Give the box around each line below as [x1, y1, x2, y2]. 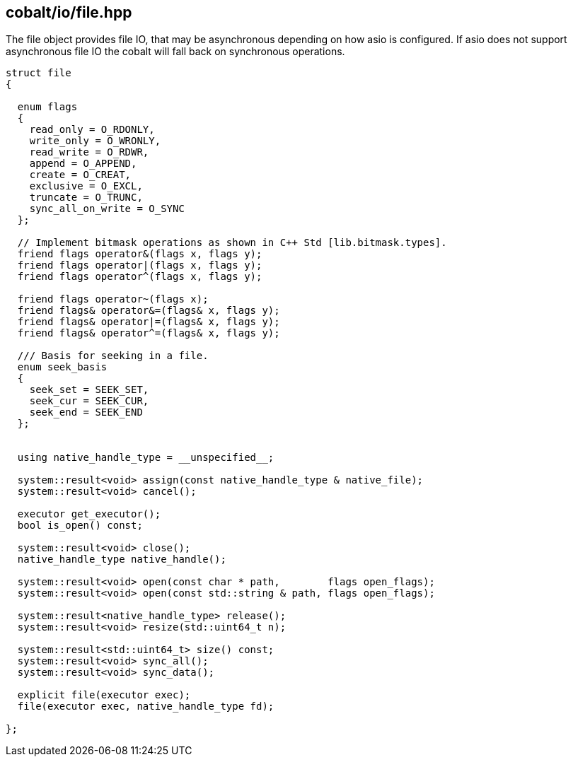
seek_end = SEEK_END [29, 406, 143, 418]
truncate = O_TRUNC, [29, 192, 143, 204]
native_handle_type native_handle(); [17, 553, 226, 565]
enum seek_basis [17, 361, 108, 373]
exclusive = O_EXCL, [29, 180, 143, 192]
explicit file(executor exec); [17, 689, 191, 701]
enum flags [17, 101, 78, 113]
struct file [6, 67, 71, 79]
